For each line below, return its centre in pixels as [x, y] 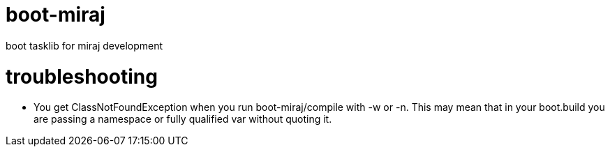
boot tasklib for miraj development [84, 45]
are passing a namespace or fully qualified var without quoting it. [183, 119]
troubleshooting [82, 76]
